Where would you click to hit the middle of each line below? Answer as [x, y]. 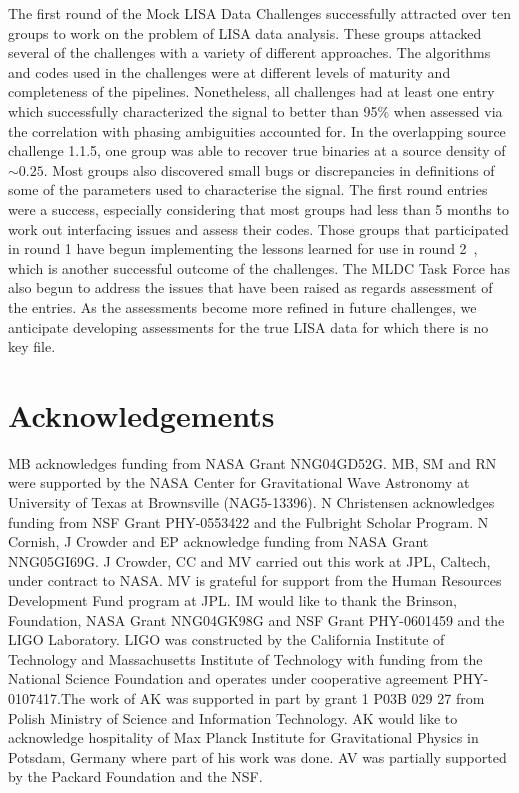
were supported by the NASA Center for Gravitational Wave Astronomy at [239, 482]
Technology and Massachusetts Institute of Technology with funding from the [245, 658]
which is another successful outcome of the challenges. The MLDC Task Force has [259, 267]
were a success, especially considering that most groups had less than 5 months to [258, 208]
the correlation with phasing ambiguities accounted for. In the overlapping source [257, 130]
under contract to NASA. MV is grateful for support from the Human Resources [255, 580]
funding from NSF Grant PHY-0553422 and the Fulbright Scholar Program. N [248, 521]
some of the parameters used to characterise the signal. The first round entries [248, 189]
